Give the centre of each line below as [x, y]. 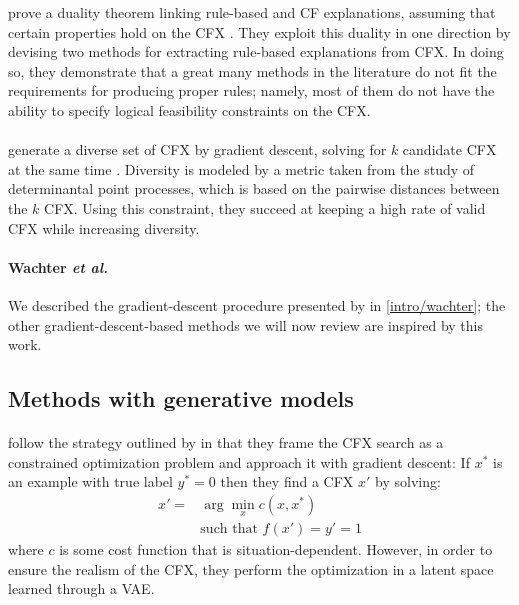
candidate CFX [449, 149]
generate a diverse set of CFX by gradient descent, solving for [197, 149]
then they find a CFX [287, 481]
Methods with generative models [181, 398]
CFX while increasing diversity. [104, 227]
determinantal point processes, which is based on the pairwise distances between [254, 188]
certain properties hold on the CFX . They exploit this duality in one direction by [259, 31]
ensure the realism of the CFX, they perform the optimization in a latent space [251, 568]
